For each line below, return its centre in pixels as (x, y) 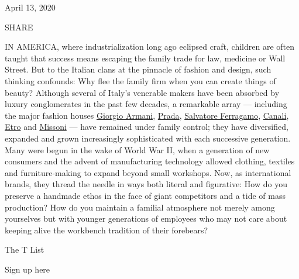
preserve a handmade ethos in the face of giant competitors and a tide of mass (145, 195)
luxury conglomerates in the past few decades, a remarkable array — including (146, 104)
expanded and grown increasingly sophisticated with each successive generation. (148, 138)
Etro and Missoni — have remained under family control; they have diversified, (147, 127)
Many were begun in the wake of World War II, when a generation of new (137, 149)
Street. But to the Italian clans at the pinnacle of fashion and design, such (138, 69)
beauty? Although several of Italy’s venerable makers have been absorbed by (142, 92)
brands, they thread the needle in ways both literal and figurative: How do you (146, 184)
